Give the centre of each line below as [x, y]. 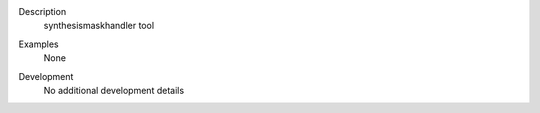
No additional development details [114, 90]
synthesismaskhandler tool [99, 26]
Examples [38, 44]
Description [42, 11]
